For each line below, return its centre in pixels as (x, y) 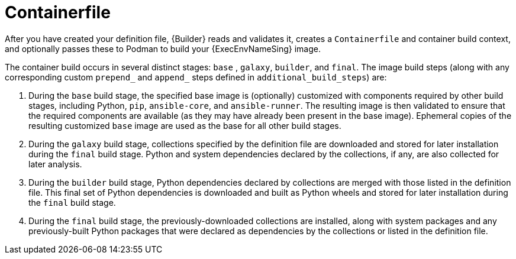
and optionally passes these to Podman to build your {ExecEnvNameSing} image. (163, 48)
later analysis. (55, 164)
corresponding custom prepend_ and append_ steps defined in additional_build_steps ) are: (196, 77)
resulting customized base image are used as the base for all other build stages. (185, 125)
